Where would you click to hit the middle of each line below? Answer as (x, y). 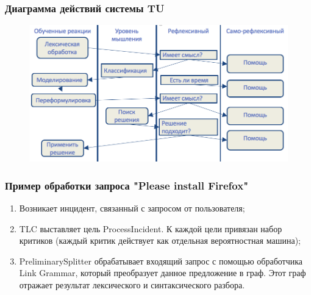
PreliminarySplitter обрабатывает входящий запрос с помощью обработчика (161, 261)
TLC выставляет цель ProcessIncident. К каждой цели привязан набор (151, 228)
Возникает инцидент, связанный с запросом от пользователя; (132, 208)
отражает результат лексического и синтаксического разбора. (132, 284)
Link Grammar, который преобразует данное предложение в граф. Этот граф (163, 273)
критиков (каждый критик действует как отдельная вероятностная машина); (160, 240)
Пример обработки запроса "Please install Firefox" (127, 185)
